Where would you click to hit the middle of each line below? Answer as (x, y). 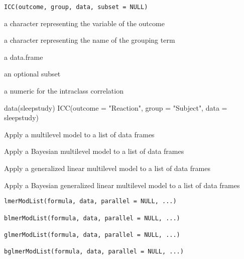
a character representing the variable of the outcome (84, 23)
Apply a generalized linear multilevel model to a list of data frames (107, 168)
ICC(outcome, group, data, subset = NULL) (76, 7)
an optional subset (32, 74)
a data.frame (24, 57)
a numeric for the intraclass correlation (64, 91)
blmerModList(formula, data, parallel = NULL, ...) (92, 218)
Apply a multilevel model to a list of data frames (79, 134)
